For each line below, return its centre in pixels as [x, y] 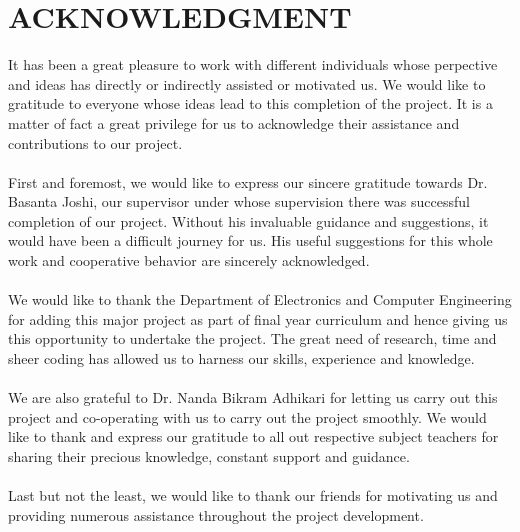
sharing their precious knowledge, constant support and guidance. [209, 456]
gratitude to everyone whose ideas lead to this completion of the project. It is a [250, 103]
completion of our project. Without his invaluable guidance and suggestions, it [248, 220]
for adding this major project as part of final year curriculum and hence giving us [258, 318]
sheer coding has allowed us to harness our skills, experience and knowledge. [241, 358]
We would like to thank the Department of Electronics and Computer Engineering [260, 299]
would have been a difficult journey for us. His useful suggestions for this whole [250, 240]
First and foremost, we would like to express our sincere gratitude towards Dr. [248, 181]
